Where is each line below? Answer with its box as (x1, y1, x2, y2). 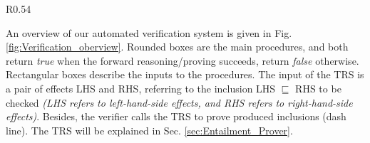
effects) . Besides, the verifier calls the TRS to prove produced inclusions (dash (6, 109, 346, 124)
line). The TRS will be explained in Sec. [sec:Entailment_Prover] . (6, 122, 293, 137)
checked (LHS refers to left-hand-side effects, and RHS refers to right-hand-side (6, 95, 353, 110)
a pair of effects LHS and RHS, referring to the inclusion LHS (6, 80, 276, 95)
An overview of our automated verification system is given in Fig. (6, 25, 292, 40)
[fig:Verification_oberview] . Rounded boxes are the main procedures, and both (6, 39, 349, 54)
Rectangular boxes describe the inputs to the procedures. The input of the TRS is (6, 67, 364, 82)
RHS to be (295, 80, 341, 95)
